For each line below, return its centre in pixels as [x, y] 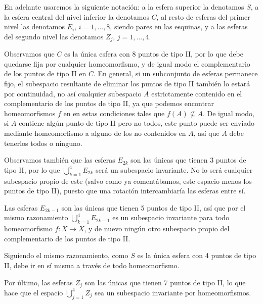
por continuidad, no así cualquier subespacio [73, 93]
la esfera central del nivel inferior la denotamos [77, 16]
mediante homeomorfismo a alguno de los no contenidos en [95, 133]
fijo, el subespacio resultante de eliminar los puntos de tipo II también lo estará [127, 84]
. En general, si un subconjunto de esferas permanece [176, 73]
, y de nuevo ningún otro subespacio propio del [157, 229]
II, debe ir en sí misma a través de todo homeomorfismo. [92, 265]
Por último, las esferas [38, 282]
